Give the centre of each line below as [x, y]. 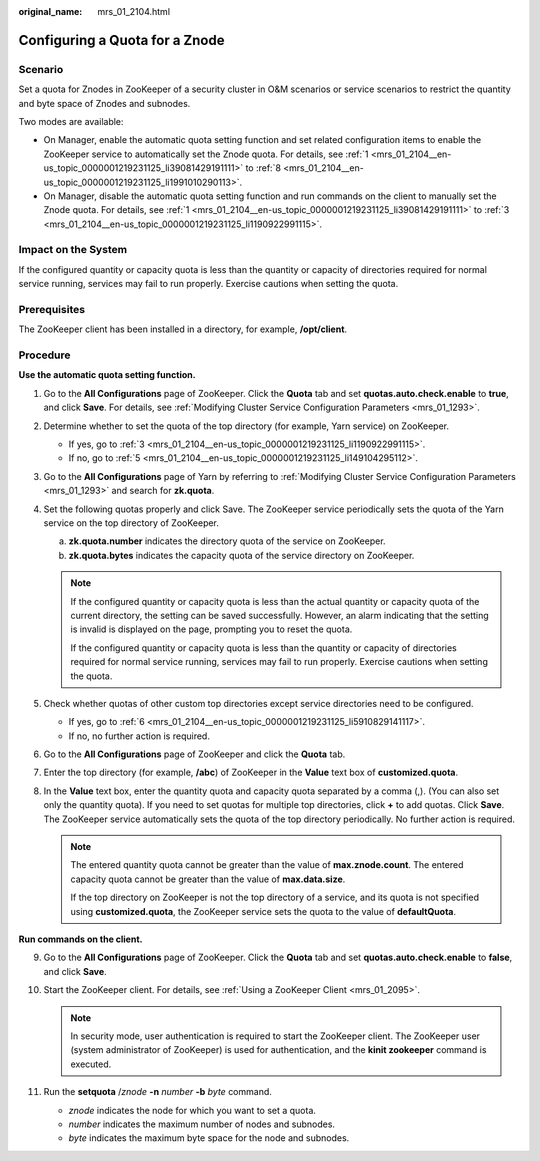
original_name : [50, 11]
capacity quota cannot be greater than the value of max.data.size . [208, 879]
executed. [91, 1064]
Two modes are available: [71, 121]
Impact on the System [73, 250]
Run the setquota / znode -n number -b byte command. [157, 1092]
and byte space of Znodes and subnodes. [104, 103]
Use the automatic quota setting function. [107, 375]
